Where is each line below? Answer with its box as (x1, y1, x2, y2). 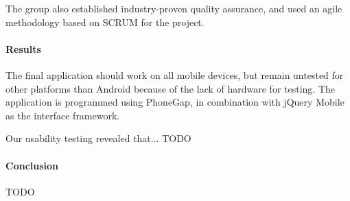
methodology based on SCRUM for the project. (5, 14, 205, 29)
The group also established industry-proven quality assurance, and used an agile (5, 1, 342, 15)
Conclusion (5, 158, 59, 172)
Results (5, 41, 41, 56)
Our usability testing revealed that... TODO (5, 131, 191, 145)
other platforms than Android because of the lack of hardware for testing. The (5, 81, 335, 95)
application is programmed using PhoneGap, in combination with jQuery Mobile (5, 95, 345, 109)
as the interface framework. (5, 108, 120, 122)
